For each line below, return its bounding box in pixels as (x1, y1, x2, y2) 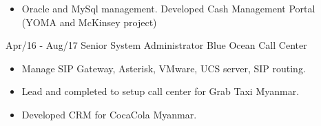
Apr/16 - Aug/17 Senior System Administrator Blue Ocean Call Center (6, 38, 307, 52)
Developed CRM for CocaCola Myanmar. (21, 107, 197, 121)
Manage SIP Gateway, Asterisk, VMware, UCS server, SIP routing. (21, 61, 306, 75)
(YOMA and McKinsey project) (21, 14, 157, 29)
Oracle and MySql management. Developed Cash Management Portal (21, 1, 315, 15)
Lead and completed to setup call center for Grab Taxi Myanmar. (21, 84, 300, 98)
